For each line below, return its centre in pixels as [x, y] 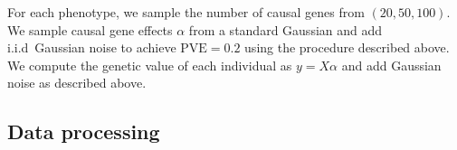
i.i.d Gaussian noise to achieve [92, 47]
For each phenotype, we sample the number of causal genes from [186, 12]
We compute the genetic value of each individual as [150, 65]
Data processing [84, 131]
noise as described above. [77, 83]
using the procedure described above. [347, 47]
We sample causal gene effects [90, 29]
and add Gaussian [391, 65]
